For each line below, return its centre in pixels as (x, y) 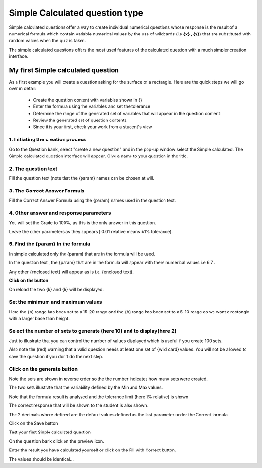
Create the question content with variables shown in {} (88, 100)
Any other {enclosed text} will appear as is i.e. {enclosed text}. (72, 272)
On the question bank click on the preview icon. (57, 441)
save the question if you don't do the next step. (56, 356)
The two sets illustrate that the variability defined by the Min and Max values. (86, 388)
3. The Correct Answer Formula (47, 191)
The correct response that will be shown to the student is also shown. (79, 405)
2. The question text (33, 169)
